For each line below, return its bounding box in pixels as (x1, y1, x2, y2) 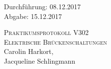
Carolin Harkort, (4, 46, 54, 56)
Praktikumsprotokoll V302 (4, 27, 89, 37)
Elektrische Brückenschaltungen (4, 36, 107, 47)
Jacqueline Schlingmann (4, 55, 75, 66)
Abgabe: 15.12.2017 (4, 11, 62, 21)
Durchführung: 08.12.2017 (4, 1, 81, 11)
